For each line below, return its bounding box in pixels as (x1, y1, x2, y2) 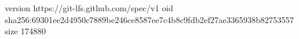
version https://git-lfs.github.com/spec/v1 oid (5, 2, 173, 14)
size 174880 (5, 25, 46, 37)
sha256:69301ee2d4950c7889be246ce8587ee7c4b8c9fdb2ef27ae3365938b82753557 (5, 13, 294, 25)
